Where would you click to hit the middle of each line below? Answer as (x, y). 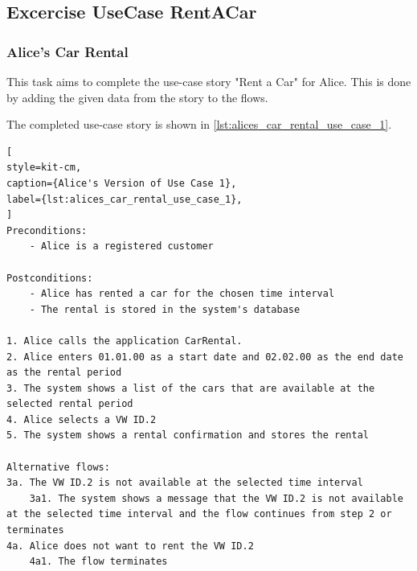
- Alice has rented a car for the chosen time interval (182, 294)
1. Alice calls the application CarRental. (125, 341)
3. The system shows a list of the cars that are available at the (191, 388)
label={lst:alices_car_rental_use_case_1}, (125, 199)
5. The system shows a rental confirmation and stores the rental (188, 435)
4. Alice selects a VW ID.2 (82, 419)
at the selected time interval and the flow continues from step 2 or (199, 514)
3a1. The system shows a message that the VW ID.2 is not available (216, 498)
